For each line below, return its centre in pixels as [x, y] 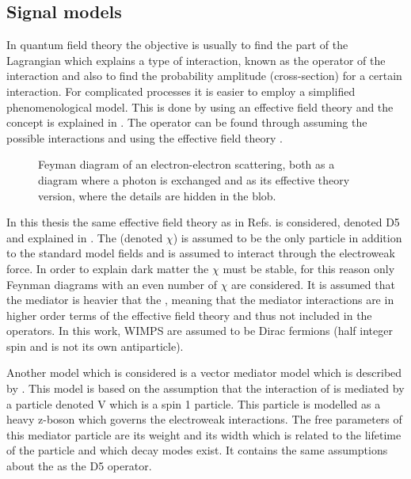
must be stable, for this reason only [309, 268]
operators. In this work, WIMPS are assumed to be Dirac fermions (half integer [200, 331]
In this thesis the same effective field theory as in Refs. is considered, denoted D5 [203, 222]
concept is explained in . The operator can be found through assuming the [187, 122]
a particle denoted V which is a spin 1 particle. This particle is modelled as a [194, 403]
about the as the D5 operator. [79, 466]
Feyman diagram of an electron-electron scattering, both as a [186, 164]
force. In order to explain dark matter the [108, 268]
